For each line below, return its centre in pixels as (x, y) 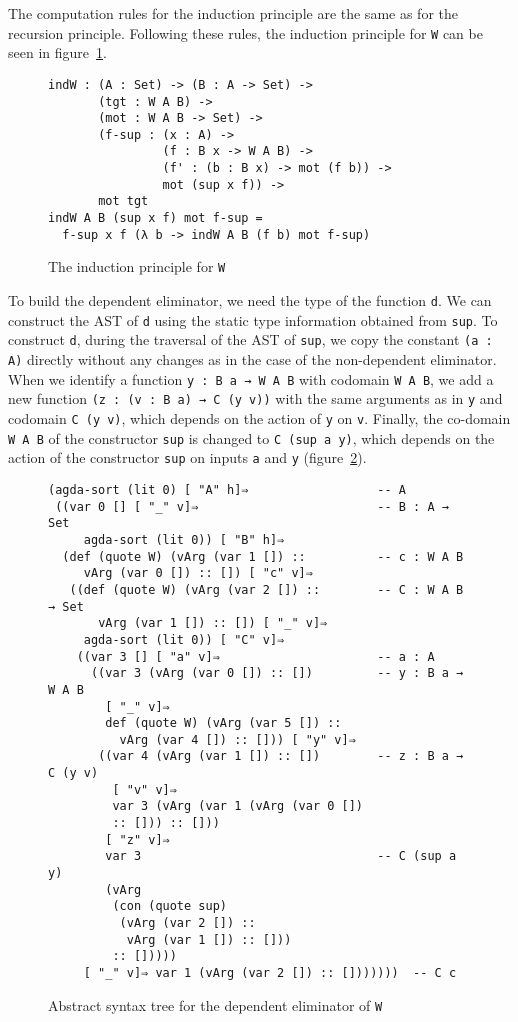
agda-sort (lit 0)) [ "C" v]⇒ (184, 639)
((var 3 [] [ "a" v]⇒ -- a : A (255, 656)
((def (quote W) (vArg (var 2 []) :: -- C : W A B (266, 589)
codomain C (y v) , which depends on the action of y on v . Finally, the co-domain (259, 418)
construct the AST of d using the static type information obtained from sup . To (253, 319)
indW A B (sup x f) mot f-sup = (155, 218)
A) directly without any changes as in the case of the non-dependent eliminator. (252, 359)
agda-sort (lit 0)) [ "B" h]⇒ (184, 539)
